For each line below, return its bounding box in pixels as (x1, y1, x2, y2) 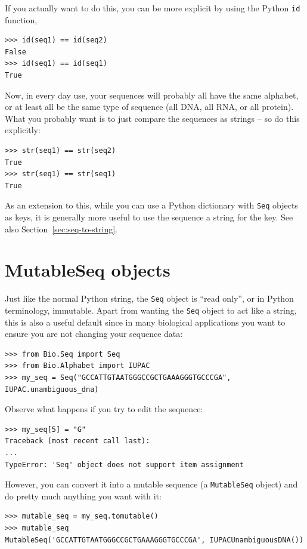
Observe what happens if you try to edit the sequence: (5, 403, 203, 415)
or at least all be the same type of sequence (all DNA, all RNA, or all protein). (5, 100, 294, 113)
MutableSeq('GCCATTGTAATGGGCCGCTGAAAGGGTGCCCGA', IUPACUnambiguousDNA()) (5, 535, 304, 544)
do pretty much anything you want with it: (5, 489, 162, 502)
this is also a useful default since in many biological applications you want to (5, 315, 286, 328)
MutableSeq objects (5, 257, 170, 282)
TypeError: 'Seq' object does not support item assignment (5, 460, 244, 469)
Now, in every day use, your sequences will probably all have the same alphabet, (5, 88, 299, 101)
